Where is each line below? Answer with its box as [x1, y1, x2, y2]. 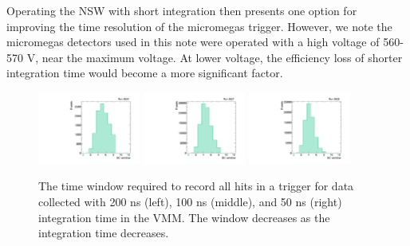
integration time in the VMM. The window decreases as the [38, 209, 330, 225]
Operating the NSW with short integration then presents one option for [6, 2, 357, 18]
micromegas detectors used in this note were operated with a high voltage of [6, 33, 380, 50]
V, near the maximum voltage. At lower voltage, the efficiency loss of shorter [26, 49, 403, 65]
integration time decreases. [38, 225, 169, 241]
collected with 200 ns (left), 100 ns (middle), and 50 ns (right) [38, 193, 342, 210]
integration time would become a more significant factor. [6, 64, 283, 81]
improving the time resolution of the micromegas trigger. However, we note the [6, 18, 392, 34]
